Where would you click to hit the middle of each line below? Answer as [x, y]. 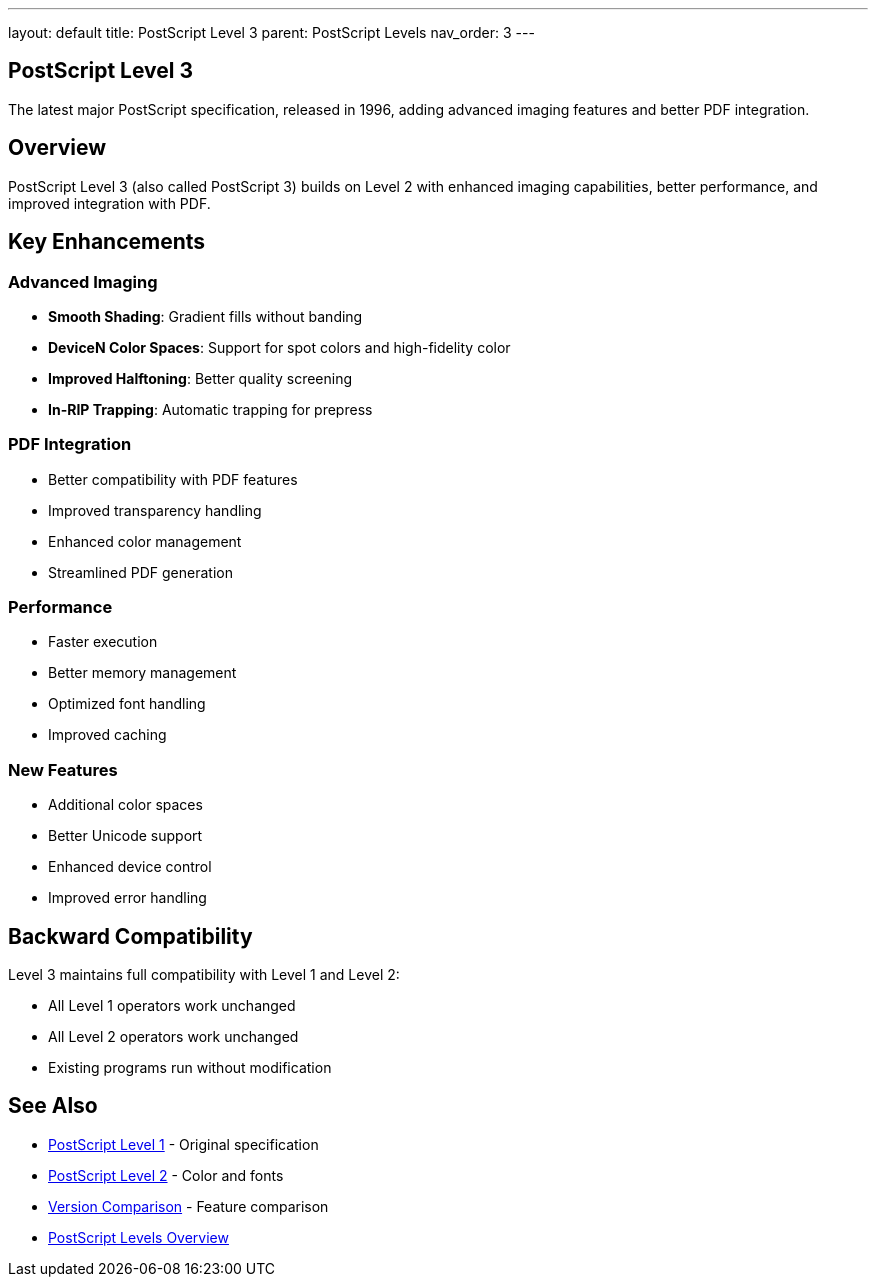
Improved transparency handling [155, 510]
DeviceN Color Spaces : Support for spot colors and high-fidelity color [279, 347]
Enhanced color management [145, 541]
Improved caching [107, 735]
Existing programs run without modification [190, 1067]
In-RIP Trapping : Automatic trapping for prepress [210, 409]
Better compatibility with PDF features [173, 479]
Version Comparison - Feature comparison [188, 1206]
